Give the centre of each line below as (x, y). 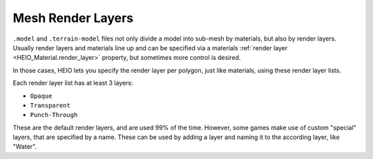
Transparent (50, 105)
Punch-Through (54, 115)
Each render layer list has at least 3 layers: (73, 83)
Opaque (41, 96)
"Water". (25, 147)
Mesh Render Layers (73, 18)
